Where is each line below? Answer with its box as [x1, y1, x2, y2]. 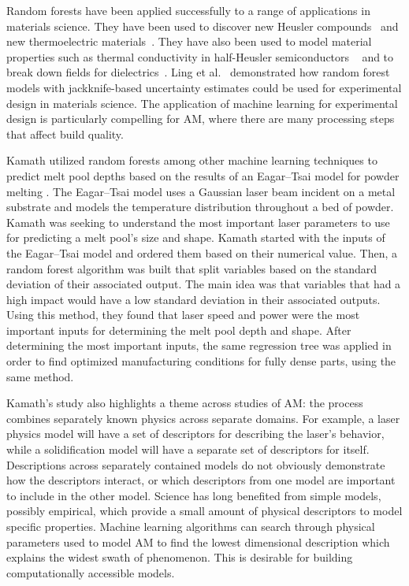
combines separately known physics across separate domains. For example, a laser [6, 410, 400, 426]
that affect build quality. [6, 125, 124, 142]
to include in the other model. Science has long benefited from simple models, [6, 487, 381, 503]
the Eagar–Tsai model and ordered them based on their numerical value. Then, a [6, 244, 397, 261]
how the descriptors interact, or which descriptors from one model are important [6, 472, 396, 488]
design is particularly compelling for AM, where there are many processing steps [6, 110, 395, 127]
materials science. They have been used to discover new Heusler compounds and [6, 17, 399, 34]
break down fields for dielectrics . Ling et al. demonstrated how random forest [6, 64, 390, 80]
